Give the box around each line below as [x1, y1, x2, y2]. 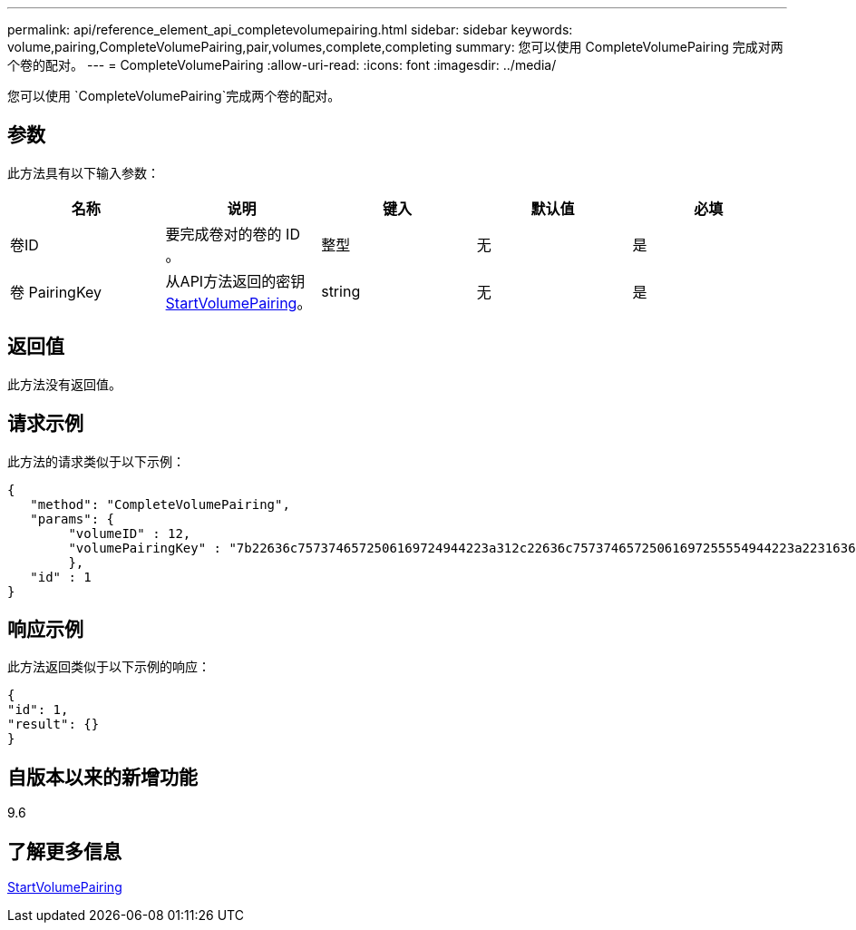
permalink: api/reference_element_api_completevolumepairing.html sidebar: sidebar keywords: [7, 22, 573, 37]
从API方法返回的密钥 [165, 271, 306, 290]
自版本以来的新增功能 [7, 765, 198, 788]
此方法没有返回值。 [7, 376, 122, 392]
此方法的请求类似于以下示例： [7, 453, 185, 469]
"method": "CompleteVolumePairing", [30, 496, 290, 512]
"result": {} [7, 717, 100, 732]
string [321, 281, 361, 300]
